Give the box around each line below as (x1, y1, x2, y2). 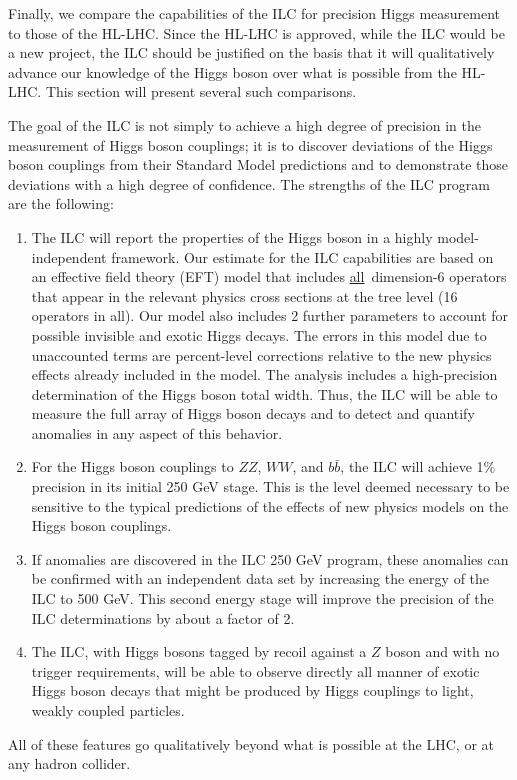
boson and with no (385, 641, 500, 662)
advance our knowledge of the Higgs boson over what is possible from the (8, 61, 457, 82)
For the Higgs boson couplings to (31, 456, 234, 477)
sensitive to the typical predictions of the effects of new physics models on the (31, 495, 509, 516)
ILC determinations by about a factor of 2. (31, 607, 295, 628)
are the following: (8, 193, 114, 214)
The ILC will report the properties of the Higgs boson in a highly (31, 226, 433, 247)
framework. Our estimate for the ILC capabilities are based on (111, 246, 494, 267)
